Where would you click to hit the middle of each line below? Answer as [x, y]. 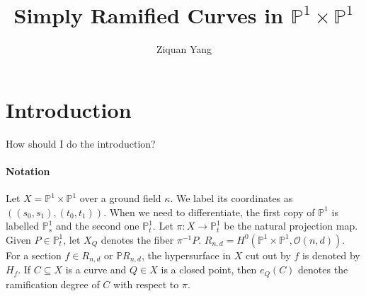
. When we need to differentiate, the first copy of [209, 212]
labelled [23, 226]
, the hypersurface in [186, 255]
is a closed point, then [209, 270]
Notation [28, 171]
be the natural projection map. [291, 226]
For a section [34, 255]
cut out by [268, 255]
